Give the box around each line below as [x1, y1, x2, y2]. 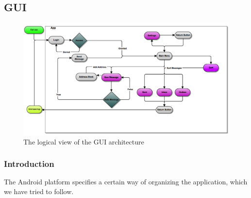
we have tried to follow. [4, 186, 74, 196]
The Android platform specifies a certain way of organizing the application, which [4, 177, 248, 187]
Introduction [4, 157, 54, 169]
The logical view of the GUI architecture [23, 137, 144, 147]
